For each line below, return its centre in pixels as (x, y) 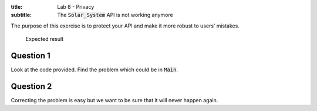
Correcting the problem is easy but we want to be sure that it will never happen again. (114, 100)
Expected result (45, 39)
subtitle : (21, 15)
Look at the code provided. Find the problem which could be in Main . (95, 70)
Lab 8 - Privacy (76, 7)
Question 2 (31, 86)
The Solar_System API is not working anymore (115, 15)
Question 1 (31, 56)
